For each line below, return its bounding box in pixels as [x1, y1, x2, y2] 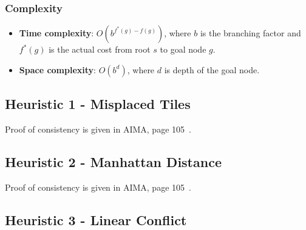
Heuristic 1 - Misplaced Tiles [5, 94, 191, 113]
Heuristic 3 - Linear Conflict [5, 210, 187, 229]
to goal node [160, 43, 206, 56]
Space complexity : [19, 63, 96, 76]
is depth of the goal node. [164, 63, 260, 76]
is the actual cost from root [49, 43, 151, 56]
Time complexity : [19, 27, 94, 39]
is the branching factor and [200, 27, 301, 39]
